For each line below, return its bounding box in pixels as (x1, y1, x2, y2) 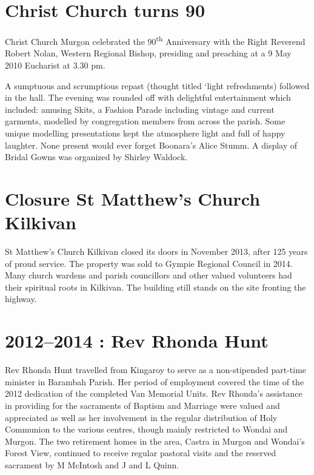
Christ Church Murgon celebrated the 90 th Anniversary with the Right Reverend (5, 33, 306, 47)
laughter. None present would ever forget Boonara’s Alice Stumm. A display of (5, 138, 298, 151)
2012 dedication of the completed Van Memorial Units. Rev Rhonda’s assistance (5, 387, 302, 400)
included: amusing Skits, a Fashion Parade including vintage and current (5, 103, 275, 115)
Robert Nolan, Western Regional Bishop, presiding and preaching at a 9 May (5, 47, 292, 59)
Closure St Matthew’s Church (5, 186, 261, 211)
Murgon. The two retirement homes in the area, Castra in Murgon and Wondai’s (5, 434, 305, 447)
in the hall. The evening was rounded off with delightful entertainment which (5, 91, 291, 104)
